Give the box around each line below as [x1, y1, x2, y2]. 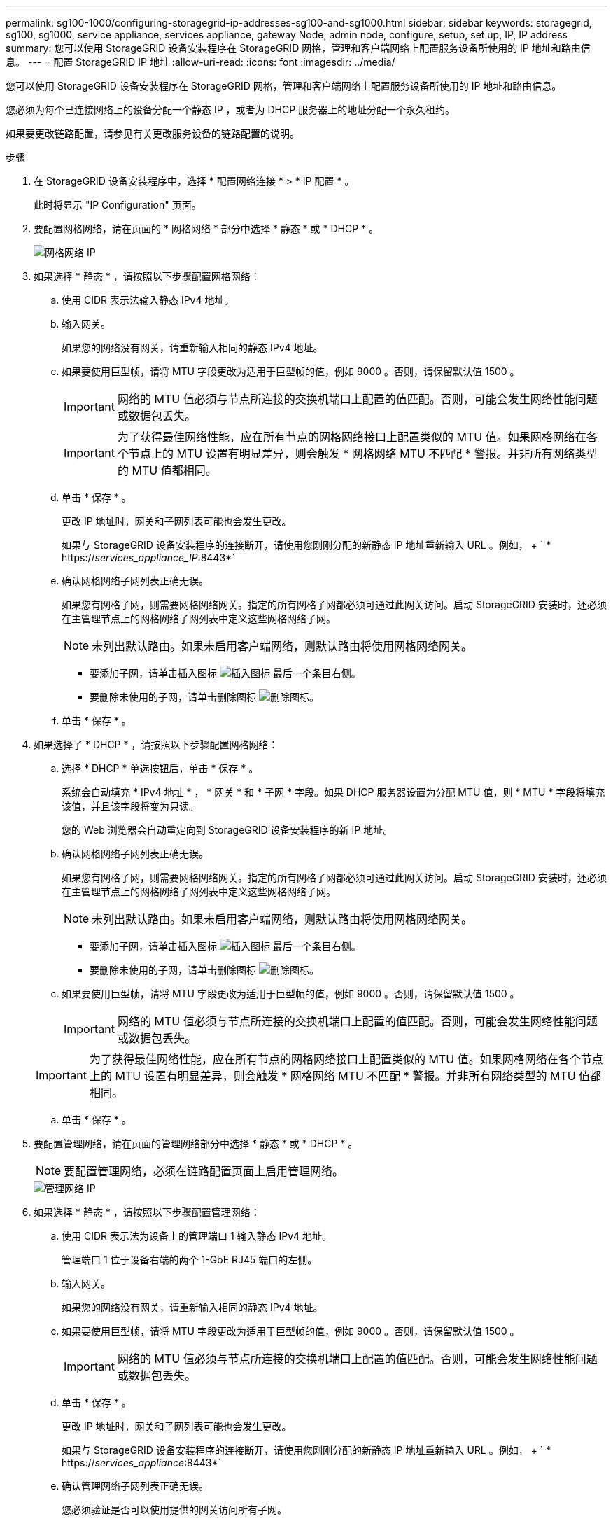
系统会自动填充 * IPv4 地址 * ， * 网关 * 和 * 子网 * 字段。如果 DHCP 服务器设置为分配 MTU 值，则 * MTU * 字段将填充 [62, 786, 605, 798]
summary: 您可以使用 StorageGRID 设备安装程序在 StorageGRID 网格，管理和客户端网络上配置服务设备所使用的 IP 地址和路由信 [6, 42, 591, 54]
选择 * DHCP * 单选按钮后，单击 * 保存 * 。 [62, 762, 259, 774]
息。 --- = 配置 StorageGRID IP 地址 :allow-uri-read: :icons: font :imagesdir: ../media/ [6, 56, 395, 68]
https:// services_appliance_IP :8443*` [62, 552, 235, 563]
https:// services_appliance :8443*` [62, 1457, 222, 1469]
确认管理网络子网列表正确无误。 [62, 1480, 209, 1492]
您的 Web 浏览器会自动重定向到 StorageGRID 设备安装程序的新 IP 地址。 [62, 824, 393, 836]
